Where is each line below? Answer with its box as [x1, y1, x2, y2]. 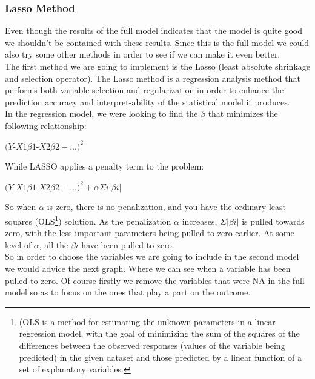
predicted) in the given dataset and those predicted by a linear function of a [19, 351, 302, 363]
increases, [182, 214, 217, 227]
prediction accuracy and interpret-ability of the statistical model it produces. [5, 95, 290, 108]
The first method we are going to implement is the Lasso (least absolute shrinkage [5, 60, 311, 72]
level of [5, 238, 31, 251]
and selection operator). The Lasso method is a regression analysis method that [5, 71, 300, 84]
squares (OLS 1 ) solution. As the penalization [5, 213, 171, 227]
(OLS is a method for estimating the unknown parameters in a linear [19, 315, 276, 328]
